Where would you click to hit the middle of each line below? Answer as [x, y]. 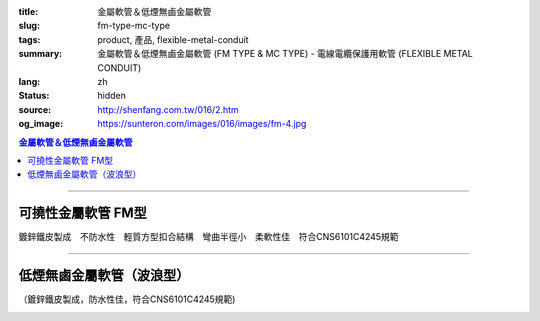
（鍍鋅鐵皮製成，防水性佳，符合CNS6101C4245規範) [127, 299]
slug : [29, 26]
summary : [40, 54]
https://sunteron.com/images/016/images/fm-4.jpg [202, 124]
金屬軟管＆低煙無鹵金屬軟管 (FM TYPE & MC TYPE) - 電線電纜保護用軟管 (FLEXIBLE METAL [285, 54]
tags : [29, 39]
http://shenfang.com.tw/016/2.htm [168, 109]
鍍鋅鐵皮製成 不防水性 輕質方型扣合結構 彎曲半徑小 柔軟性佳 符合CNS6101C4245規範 [208, 237]
